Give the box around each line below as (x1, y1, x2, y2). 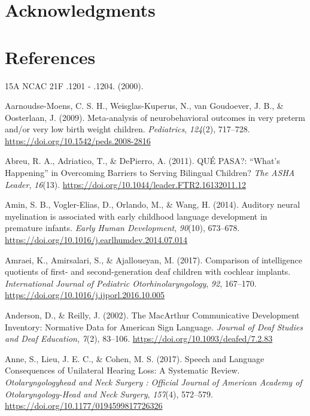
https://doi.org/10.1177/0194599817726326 (5, 399, 163, 412)
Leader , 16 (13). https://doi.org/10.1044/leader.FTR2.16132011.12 (5, 178, 247, 190)
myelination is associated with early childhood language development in (5, 209, 268, 222)
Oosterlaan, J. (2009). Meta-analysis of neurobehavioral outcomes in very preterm (5, 111, 306, 123)
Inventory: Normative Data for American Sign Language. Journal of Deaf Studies (5, 320, 303, 333)
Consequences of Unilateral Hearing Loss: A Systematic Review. (5, 364, 240, 376)
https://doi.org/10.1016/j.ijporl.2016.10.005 (5, 289, 165, 301)
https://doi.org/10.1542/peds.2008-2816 (5, 134, 151, 147)
